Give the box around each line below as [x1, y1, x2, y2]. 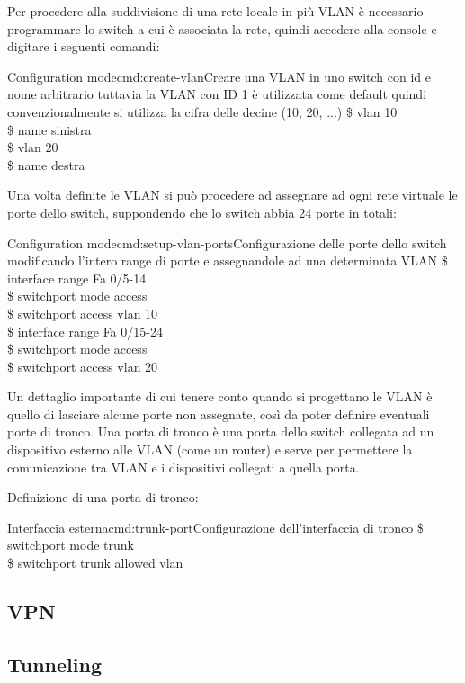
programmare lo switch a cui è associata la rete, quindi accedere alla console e [7, 19, 437, 38]
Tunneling [7, 650, 102, 678]
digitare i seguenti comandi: [7, 37, 160, 56]
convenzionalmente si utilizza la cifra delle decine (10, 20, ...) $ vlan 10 [7, 102, 398, 121]
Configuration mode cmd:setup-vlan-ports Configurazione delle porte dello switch [7, 233, 447, 252]
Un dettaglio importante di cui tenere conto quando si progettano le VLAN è [7, 387, 433, 406]
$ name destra [7, 155, 85, 174]
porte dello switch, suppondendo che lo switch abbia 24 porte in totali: [7, 202, 397, 221]
